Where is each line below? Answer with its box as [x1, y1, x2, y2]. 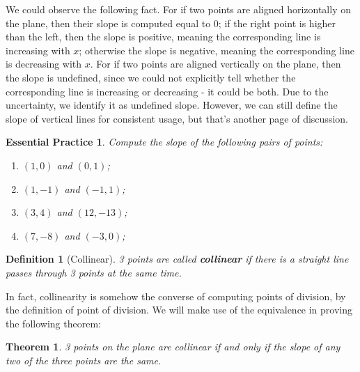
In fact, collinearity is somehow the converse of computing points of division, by [6, 288, 346, 303]
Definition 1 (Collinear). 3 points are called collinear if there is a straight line [6, 251, 349, 266]
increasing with [6, 42, 70, 57]
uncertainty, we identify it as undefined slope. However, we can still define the [6, 98, 338, 112]
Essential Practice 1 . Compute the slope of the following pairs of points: [6, 134, 323, 149]
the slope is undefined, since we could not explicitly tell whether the [6, 70, 296, 84]
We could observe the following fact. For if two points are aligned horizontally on [6, 2, 351, 16]
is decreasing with [6, 56, 82, 71]
